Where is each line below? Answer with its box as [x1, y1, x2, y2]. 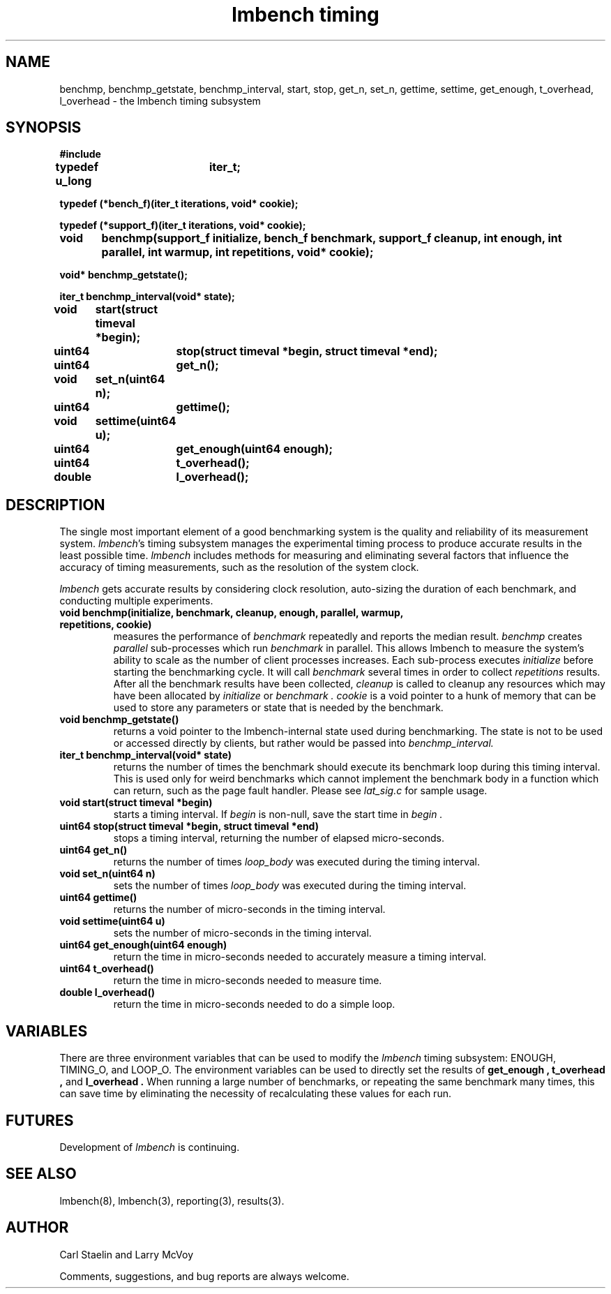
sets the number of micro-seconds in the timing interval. [113, 927, 372, 939]
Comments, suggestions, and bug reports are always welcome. [59, 1270, 349, 1282]
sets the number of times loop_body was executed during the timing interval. [113, 879, 467, 892]
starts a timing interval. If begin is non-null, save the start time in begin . [113, 808, 443, 821]
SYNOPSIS [6, 119, 82, 137]
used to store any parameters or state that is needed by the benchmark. [113, 701, 444, 714]
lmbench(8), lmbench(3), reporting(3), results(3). [59, 1194, 285, 1207]
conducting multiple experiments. [59, 595, 213, 607]
